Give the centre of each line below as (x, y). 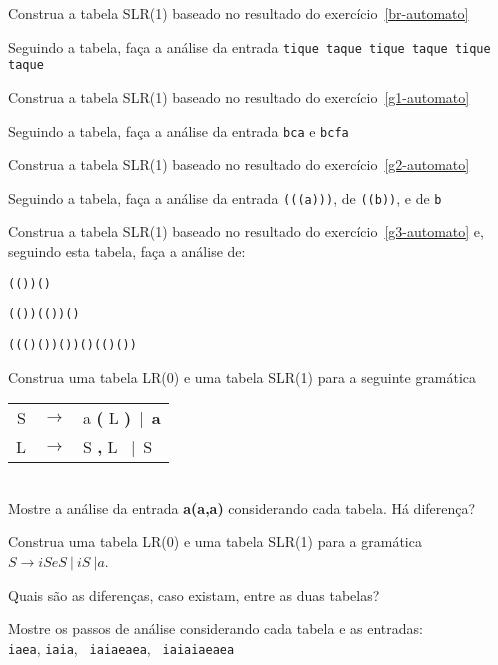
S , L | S (117, 447)
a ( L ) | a (121, 418)
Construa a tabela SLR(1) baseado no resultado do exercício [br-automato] (238, 13)
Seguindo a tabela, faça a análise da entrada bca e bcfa (178, 130)
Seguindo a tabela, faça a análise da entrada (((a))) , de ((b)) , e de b (225, 197)
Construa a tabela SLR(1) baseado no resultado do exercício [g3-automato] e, (246, 231)
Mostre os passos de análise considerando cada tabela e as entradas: (215, 628)
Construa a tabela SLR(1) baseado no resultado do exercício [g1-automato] (239, 96)
